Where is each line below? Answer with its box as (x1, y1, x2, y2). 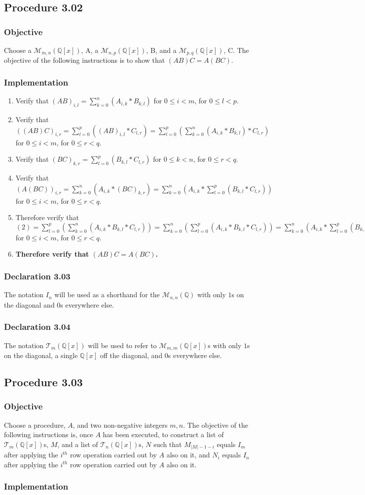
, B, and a (146, 45, 177, 55)
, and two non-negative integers (73, 419, 168, 430)
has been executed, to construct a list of (103, 429, 224, 440)
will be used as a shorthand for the (54, 289, 160, 300)
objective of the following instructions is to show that (4, 55, 165, 65)
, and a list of (57, 439, 98, 449)
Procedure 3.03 (4, 374, 83, 389)
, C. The (223, 45, 249, 55)
